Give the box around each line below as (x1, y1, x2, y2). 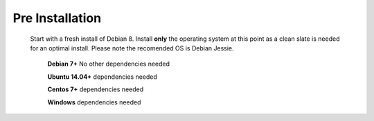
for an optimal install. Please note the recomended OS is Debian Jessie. (30, 44, 234, 52)
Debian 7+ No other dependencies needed (47, 59, 170, 68)
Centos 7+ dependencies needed (47, 85, 144, 93)
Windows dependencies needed (47, 97, 141, 106)
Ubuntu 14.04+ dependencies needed (47, 73, 157, 81)
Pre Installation (12, 10, 102, 26)
